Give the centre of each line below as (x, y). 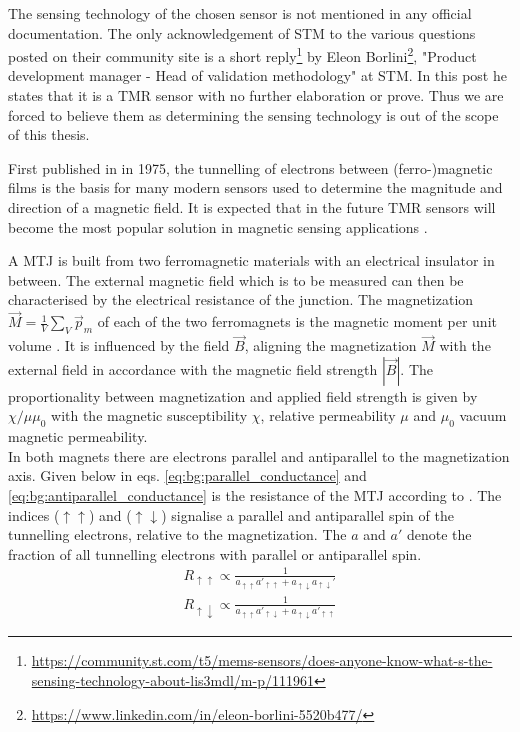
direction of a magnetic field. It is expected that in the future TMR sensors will (252, 207)
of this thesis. (49, 134)
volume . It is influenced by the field (119, 345)
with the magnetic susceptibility (149, 415)
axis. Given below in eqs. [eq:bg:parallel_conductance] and (187, 475)
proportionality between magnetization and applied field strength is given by (243, 395)
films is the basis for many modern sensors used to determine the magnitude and (255, 187)
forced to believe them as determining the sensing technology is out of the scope (253, 114)
